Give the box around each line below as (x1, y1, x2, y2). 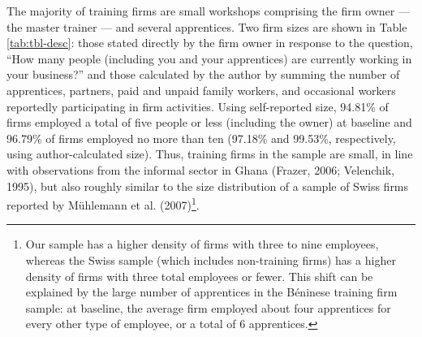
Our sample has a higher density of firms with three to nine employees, (25, 235, 379, 253)
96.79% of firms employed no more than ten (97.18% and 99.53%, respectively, (6, 129, 396, 146)
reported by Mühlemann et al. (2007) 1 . (6, 194, 200, 213)
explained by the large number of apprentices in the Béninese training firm (25, 283, 398, 300)
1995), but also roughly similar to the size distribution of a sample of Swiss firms (6, 177, 409, 194)
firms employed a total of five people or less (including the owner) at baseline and (6, 114, 412, 131)
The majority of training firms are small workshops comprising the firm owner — (6, 2, 410, 19)
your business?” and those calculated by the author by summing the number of (6, 66, 400, 83)
